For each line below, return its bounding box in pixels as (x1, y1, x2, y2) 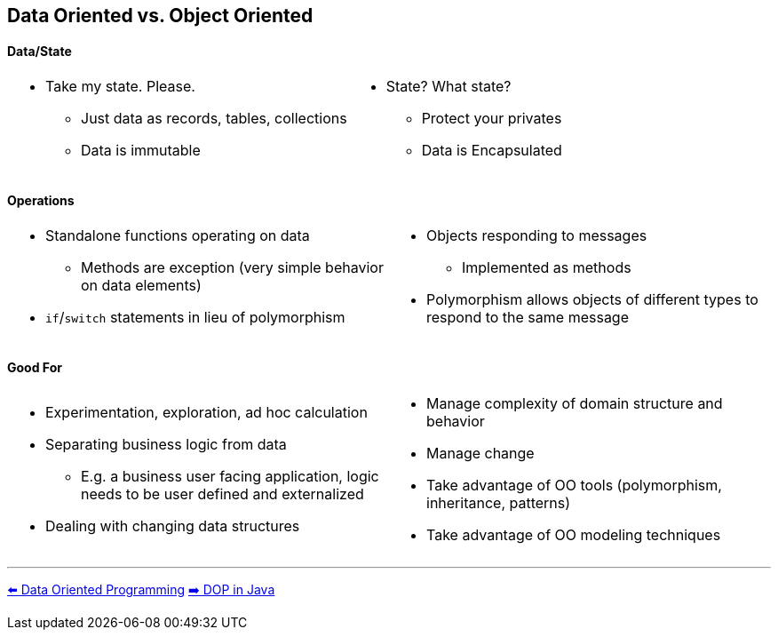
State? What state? (385, 77, 512, 96)
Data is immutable (81, 141, 201, 160)
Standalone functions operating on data (45, 227, 310, 245)
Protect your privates (421, 109, 562, 128)
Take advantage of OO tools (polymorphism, (426, 475, 722, 494)
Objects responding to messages (426, 227, 647, 245)
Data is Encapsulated (421, 141, 562, 160)
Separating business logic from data (45, 434, 287, 453)
